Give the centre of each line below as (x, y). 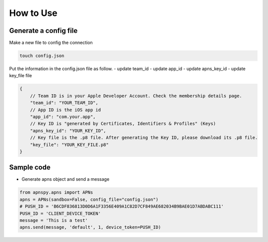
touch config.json (42, 56)
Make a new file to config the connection (51, 43)
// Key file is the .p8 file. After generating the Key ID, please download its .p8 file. (144, 138)
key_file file (21, 76)
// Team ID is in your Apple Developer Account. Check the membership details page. (136, 96)
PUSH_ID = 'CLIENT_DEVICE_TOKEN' (60, 213)
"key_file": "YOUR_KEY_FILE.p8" (69, 145)
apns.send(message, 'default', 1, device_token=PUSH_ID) (90, 227)
